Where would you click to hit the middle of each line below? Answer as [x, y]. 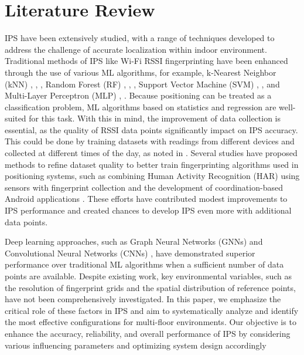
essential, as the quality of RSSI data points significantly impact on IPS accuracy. [151, 129]
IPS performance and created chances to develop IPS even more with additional [148, 210]
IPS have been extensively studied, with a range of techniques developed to [140, 38]
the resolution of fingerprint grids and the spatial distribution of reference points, [150, 287]
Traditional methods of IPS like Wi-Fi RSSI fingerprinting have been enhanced [146, 61]
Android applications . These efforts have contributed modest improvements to [146, 199]
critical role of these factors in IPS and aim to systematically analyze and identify [152, 310]
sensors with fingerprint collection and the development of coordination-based [144, 187]
